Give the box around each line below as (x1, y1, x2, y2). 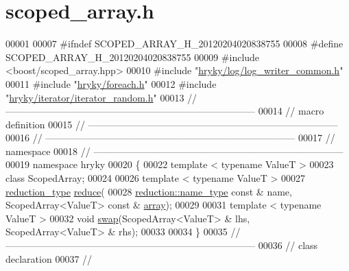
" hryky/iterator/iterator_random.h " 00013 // (5, 90, 197, 104)
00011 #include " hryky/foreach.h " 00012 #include (5, 76, 217, 91)
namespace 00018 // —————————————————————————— (5, 143, 344, 158)
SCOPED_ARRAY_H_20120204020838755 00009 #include (5, 49, 260, 64)
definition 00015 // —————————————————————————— (5, 117, 338, 131)
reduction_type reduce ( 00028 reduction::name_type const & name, (5, 184, 292, 198)
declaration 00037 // (5, 251, 93, 266)
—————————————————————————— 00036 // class (5, 238, 318, 252)
